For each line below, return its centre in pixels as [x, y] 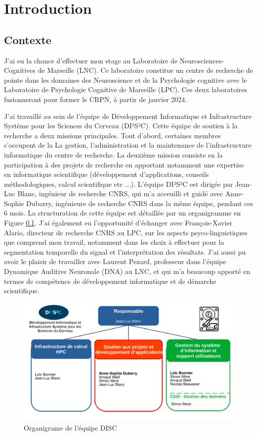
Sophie [14, 203]
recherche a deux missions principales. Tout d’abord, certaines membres [112, 135]
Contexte [28, 39]
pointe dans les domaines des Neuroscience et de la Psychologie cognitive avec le [126, 80]
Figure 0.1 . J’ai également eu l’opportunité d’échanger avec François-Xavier [118, 223]
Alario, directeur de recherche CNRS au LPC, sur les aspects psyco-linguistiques [126, 232]
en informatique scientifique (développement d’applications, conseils [107, 174]
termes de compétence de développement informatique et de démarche [110, 281]
